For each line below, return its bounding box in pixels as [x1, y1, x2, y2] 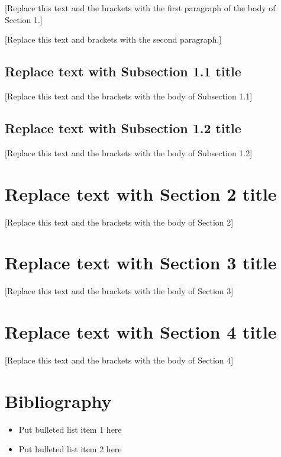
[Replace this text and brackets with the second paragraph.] [5, 33, 222, 46]
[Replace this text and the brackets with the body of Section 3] [5, 285, 234, 297]
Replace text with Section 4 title [5, 320, 277, 343]
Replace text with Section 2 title [5, 181, 277, 205]
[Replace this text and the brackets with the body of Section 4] [5, 353, 234, 366]
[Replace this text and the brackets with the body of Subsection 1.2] [5, 146, 253, 159]
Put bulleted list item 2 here [18, 443, 122, 455]
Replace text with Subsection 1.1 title [5, 62, 241, 81]
